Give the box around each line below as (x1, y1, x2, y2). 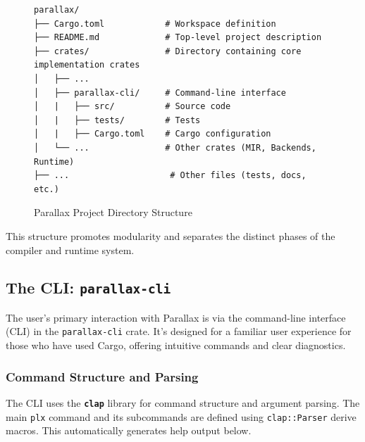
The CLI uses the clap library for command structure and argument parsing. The (6, 395, 360, 410)
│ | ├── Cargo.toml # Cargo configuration (34, 129, 271, 139)
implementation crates (34, 60, 140, 70)
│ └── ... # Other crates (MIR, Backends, (34, 142, 316, 153)
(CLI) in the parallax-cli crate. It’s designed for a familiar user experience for (6, 324, 352, 339)
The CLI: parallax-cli (6, 277, 171, 298)
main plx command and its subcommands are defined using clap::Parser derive (6, 409, 357, 424)
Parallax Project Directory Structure (34, 205, 192, 220)
